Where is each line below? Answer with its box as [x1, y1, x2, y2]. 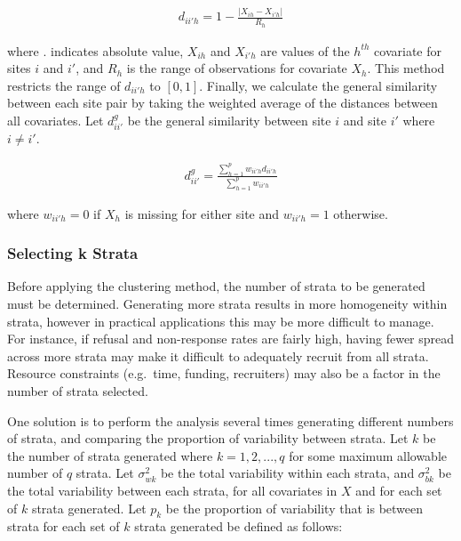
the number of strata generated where [7, 446, 213, 464]
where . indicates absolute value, [7, 41, 184, 60]
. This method [367, 59, 445, 77]
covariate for [374, 41, 441, 60]
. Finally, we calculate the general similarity [199, 76, 438, 94]
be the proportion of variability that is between [165, 498, 424, 517]
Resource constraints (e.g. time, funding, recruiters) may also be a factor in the [7, 364, 441, 383]
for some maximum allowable [289, 446, 447, 464]
